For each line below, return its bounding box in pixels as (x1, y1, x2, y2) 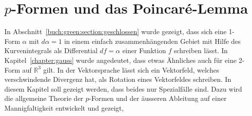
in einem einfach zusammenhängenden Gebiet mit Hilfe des (64, 36, 241, 46)
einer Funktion (122, 45, 166, 56)
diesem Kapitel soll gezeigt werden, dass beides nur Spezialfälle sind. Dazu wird (4, 83, 242, 94)
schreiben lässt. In (174, 45, 228, 56)
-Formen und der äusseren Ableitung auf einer (89, 93, 227, 103)
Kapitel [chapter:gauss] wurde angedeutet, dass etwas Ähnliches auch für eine (4, 55, 237, 65)
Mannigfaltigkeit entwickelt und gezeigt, (4, 102, 124, 113)
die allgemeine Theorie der (4, 93, 83, 103)
